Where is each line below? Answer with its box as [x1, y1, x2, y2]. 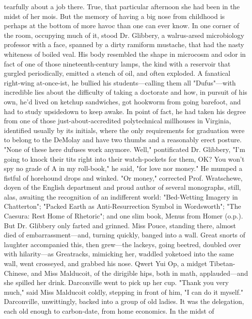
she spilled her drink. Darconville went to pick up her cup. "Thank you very [4, 277, 229, 287]
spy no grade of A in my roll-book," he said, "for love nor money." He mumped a [4, 163, 243, 173]
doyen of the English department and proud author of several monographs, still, [4, 182, 241, 192]
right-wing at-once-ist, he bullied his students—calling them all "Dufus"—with [4, 77, 236, 87]
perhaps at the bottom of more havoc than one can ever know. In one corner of [4, 20, 239, 31]
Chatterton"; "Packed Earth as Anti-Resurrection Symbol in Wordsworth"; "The [4, 201, 241, 211]
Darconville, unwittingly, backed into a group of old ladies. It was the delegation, [4, 296, 244, 306]
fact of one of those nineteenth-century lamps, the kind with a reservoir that [4, 58, 231, 68]
